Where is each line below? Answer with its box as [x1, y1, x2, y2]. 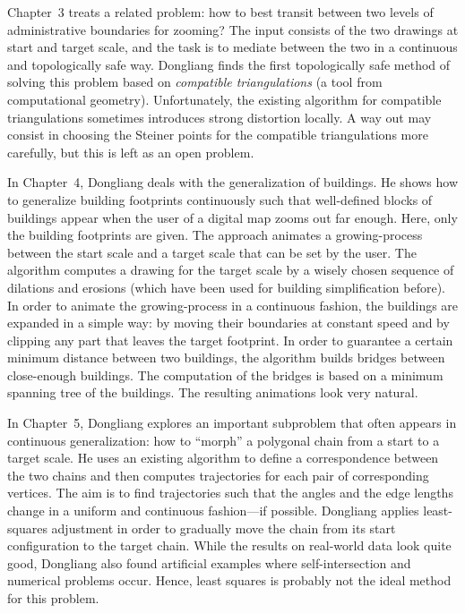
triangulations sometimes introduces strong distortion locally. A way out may [7, 107, 432, 126]
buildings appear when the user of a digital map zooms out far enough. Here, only [7, 208, 458, 226]
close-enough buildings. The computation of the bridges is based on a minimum [7, 365, 443, 384]
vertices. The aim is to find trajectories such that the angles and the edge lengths [7, 483, 453, 502]
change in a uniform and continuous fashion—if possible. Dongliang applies [7, 501, 419, 520]
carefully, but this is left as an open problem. [7, 142, 254, 161]
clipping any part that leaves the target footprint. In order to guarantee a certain [7, 330, 453, 349]
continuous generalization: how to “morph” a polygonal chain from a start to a [7, 430, 440, 449]
